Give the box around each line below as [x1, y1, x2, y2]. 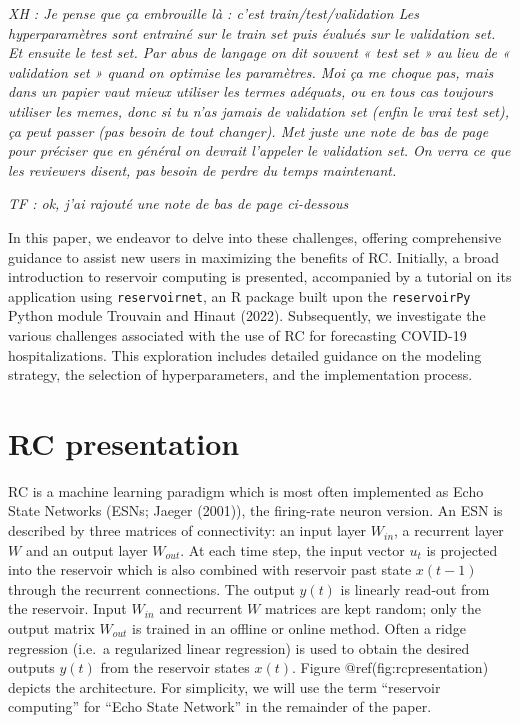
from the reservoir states [100, 657, 250, 678]
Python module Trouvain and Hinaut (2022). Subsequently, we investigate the [8, 305, 486, 326]
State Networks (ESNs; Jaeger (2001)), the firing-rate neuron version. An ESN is [8, 500, 503, 521]
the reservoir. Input [8, 598, 127, 619]
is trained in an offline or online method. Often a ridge [132, 618, 466, 639]
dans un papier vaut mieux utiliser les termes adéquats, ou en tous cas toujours [8, 81, 493, 102]
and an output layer [25, 539, 148, 560]
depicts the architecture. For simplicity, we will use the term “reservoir [8, 676, 441, 697]
